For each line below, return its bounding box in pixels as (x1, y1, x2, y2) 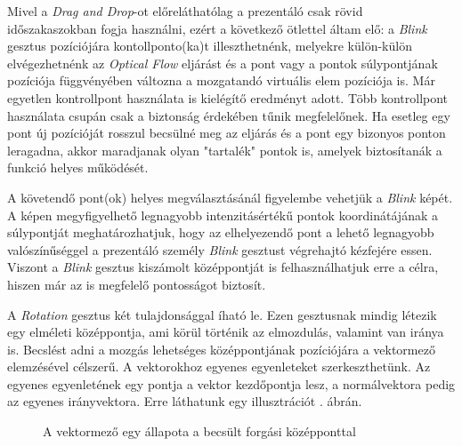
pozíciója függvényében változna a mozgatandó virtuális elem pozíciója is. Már (7, 71, 435, 90)
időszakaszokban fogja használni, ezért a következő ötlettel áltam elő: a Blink (7, 19, 427, 37)
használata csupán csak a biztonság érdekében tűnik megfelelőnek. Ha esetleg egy (7, 106, 450, 124)
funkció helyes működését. (7, 158, 149, 177)
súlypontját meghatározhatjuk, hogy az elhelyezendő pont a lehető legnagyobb (7, 223, 434, 242)
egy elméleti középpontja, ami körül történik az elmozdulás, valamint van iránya (7, 323, 444, 341)
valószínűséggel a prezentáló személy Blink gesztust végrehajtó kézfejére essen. (7, 240, 433, 259)
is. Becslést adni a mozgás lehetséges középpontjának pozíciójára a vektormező (7, 339, 435, 358)
